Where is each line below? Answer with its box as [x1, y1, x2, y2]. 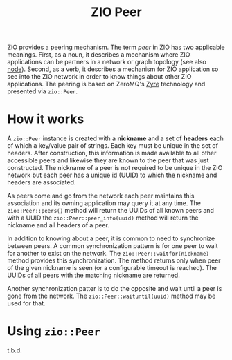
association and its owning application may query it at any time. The [7, 199, 201, 207]
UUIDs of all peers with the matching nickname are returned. [7, 271, 180, 280]
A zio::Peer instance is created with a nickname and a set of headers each [7, 134, 224, 142]
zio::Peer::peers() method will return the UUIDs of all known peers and [7, 207, 215, 215]
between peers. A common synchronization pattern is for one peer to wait [7, 242, 218, 250]
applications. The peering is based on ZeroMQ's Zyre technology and [7, 80, 206, 88]
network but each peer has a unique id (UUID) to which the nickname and [7, 171, 217, 180]
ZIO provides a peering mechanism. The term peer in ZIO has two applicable [7, 43, 225, 52]
